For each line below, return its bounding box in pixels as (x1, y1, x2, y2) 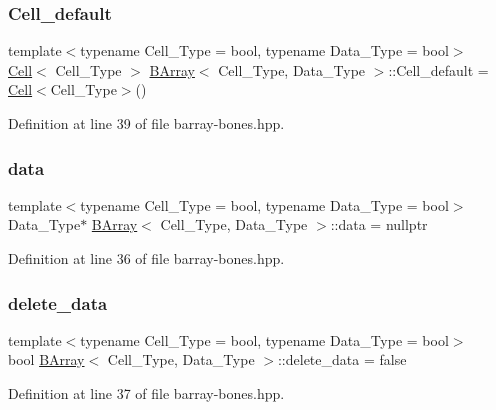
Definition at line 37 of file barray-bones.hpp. (8, 383, 285, 403)
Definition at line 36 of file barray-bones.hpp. (8, 248, 285, 268)
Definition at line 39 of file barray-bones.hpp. (8, 113, 285, 133)
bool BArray (8, 349, 85, 370)
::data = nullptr (330, 214, 428, 235)
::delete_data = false (277, 349, 407, 370)
